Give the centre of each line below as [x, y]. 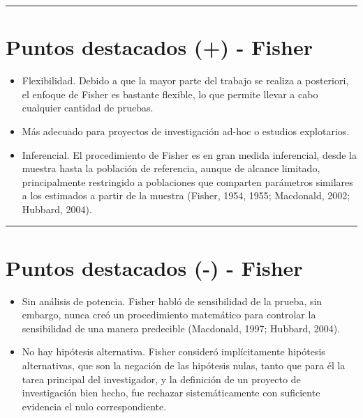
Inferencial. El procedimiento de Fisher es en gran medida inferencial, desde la [189, 154]
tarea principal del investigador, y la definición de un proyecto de [161, 379]
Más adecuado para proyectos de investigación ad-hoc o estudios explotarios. [186, 131]
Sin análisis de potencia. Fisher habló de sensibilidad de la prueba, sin [172, 301]
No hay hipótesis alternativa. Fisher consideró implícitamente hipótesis [173, 351]
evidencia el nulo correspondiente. [94, 406]
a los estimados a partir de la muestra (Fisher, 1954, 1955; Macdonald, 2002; [186, 195]
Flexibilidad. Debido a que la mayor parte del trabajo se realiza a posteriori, [185, 80]
